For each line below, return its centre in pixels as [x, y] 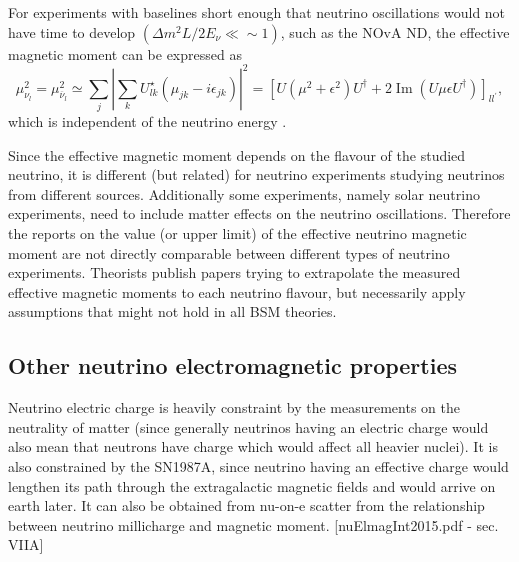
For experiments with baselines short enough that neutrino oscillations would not [257, 12]
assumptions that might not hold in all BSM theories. [172, 311]
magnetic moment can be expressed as [125, 53]
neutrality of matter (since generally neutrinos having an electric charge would [248, 426]
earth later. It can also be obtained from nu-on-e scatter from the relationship [246, 505]
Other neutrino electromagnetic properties [232, 365]
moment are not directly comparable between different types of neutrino [229, 252]
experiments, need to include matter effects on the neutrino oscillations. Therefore [259, 213]
